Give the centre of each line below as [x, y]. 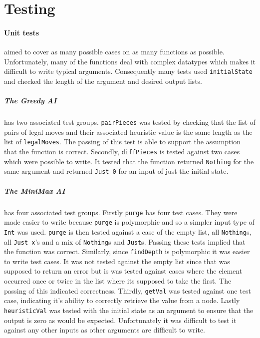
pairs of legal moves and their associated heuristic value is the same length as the [128, 132]
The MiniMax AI [35, 190]
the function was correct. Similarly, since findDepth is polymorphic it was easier [127, 251]
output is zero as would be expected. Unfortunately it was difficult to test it [120, 320]
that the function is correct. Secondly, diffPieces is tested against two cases [122, 152]
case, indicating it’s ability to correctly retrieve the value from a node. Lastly [122, 300]
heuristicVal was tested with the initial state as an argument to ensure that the [129, 310]
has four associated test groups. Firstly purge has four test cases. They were [121, 212]
